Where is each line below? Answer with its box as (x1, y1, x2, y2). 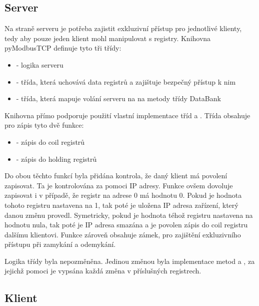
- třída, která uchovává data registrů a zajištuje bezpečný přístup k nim (16, 76, 236, 87)
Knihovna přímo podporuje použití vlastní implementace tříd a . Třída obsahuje (4, 110, 250, 120)
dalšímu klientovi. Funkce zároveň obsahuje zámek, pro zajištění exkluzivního (4, 229, 241, 239)
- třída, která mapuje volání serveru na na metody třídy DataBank (16, 93, 221, 104)
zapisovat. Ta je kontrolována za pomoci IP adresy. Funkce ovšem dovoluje (4, 180, 233, 190)
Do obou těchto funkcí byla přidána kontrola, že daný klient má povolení (4, 170, 227, 181)
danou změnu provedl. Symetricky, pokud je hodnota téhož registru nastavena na (4, 209, 253, 220)
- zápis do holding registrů (16, 153, 97, 164)
